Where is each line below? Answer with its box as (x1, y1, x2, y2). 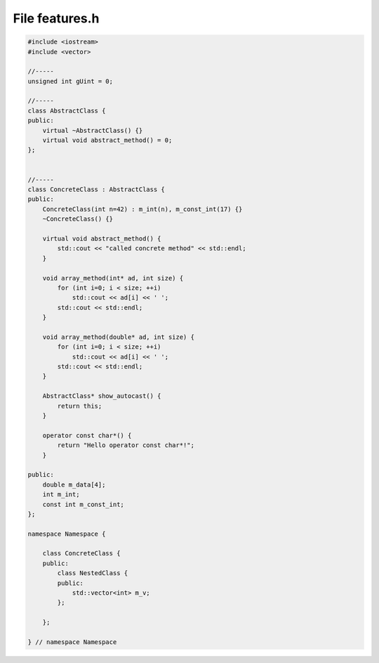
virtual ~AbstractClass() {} (42, 127, 143, 134)
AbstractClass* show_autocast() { (42, 392, 161, 400)
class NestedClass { (57, 569, 128, 577)
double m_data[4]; (42, 480, 106, 489)
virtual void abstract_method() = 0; (42, 136, 173, 144)
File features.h (13, 11, 100, 26)
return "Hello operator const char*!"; (57, 442, 194, 449)
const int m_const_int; (42, 500, 124, 508)
